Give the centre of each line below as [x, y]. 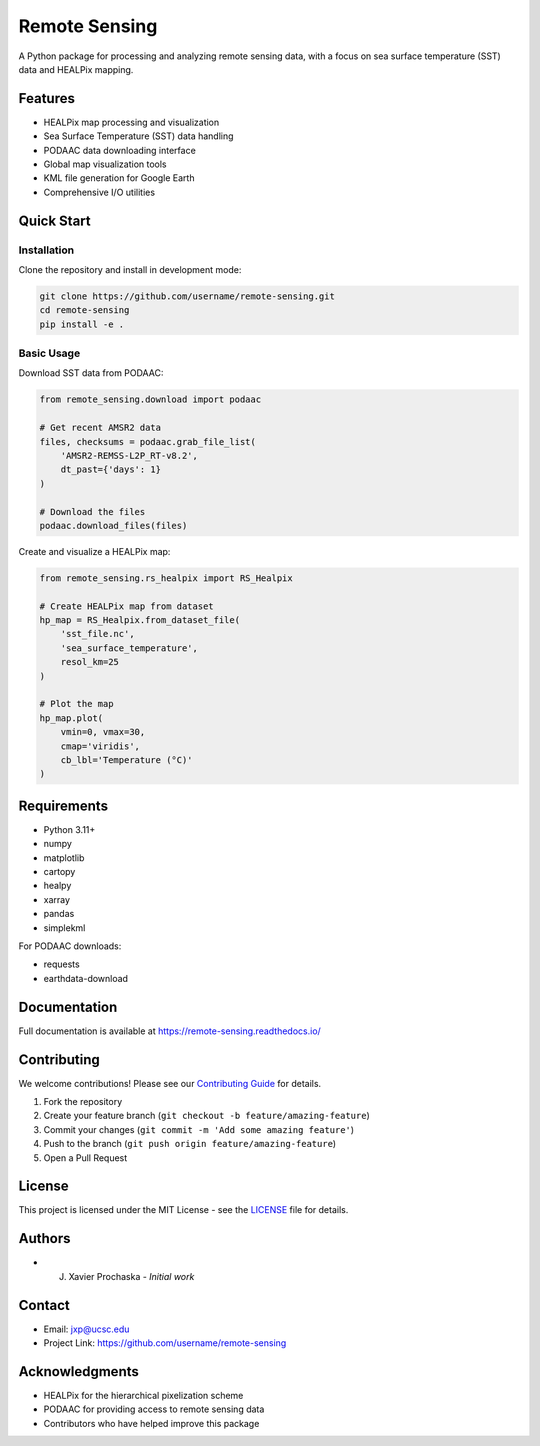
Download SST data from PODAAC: [91, 373]
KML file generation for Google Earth [119, 178]
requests [61, 964]
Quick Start [54, 220]
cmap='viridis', [100, 746]
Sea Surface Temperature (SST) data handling [138, 136]
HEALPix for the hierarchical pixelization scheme [143, 1395]
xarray [56, 899]
